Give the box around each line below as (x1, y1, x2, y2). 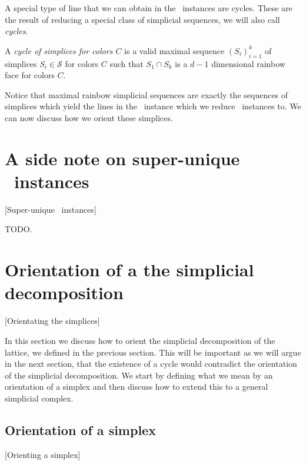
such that (109, 57, 144, 69)
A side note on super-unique (5, 146, 240, 170)
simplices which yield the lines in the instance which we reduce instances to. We (5, 100, 301, 112)
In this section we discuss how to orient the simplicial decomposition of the (5, 334, 275, 346)
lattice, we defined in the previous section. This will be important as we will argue (5, 346, 301, 358)
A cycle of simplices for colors (5, 44, 113, 56)
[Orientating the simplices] (5, 315, 100, 327)
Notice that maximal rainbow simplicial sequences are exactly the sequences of (5, 88, 288, 101)
